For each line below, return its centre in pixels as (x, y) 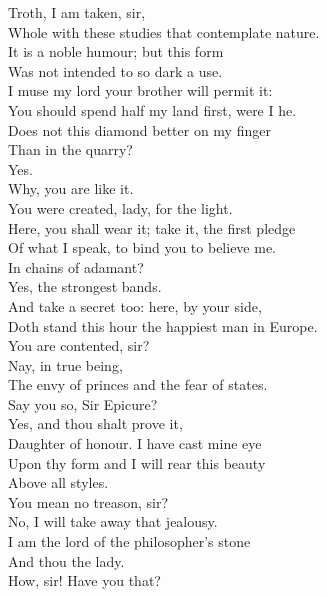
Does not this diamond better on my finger (139, 129)
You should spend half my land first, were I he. (152, 109)
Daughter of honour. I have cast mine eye (135, 443)
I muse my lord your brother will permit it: (140, 90)
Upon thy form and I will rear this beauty (137, 462)
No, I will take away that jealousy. (113, 521)
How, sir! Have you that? (84, 580)
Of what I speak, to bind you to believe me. (142, 247)
